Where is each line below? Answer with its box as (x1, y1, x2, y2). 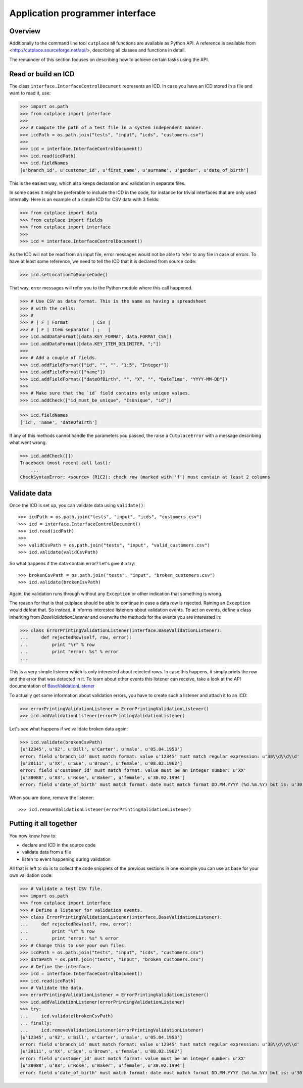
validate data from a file (22, 849, 72, 855)
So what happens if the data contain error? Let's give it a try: (9, 561, 136, 567)
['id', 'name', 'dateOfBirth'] (20, 419, 98, 425)
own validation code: (9, 872, 53, 878)
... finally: (20, 1020, 53, 1026)
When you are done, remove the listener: (9, 795, 94, 801)
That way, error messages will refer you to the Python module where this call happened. (9, 285, 193, 291)
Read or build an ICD (9, 70, 75, 78)
